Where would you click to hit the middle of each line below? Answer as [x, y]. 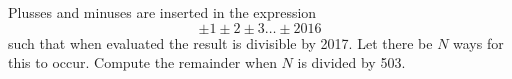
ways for [478, 42]
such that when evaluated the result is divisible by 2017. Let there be [220, 42]
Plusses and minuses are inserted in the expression [162, 12]
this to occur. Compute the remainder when [142, 62]
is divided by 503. [351, 62]
